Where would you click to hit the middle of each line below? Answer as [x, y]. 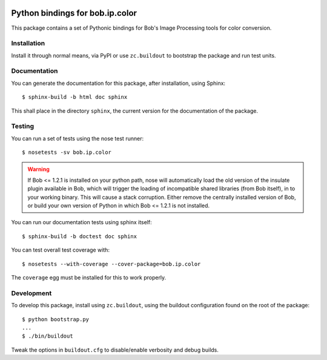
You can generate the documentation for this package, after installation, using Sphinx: [118, 83]
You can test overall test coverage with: [61, 250]
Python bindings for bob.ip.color [74, 13]
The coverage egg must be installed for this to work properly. [89, 278]
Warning [38, 169]
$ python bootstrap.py [56, 319]
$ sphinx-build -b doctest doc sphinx [80, 236]
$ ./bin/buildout [48, 336]
